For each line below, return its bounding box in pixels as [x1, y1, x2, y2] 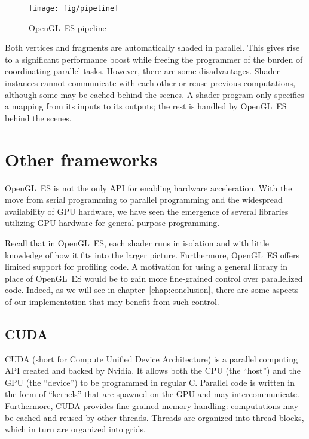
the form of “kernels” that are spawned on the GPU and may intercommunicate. [5, 388, 299, 400]
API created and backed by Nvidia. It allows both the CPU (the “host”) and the [5, 364, 301, 377]
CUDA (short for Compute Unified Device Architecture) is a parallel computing [5, 352, 298, 365]
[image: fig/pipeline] [29, 4, 119, 13]
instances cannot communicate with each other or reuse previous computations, [5, 77, 296, 89]
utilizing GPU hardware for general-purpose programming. [5, 217, 220, 229]
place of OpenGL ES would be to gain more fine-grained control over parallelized [5, 272, 303, 284]
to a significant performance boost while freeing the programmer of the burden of [5, 53, 303, 65]
